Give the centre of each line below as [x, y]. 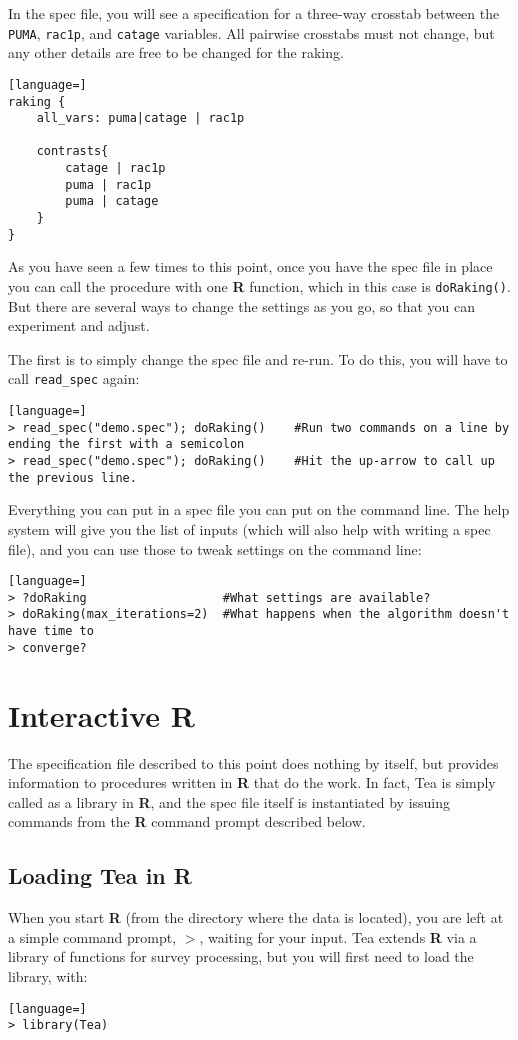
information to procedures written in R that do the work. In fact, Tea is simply [252, 782]
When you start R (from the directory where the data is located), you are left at [256, 917]
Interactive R [101, 714]
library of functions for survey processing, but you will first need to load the [241, 956]
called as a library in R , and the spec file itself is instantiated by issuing [229, 801]
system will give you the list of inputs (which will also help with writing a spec [249, 528]
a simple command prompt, [92, 936]
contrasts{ [72, 151]
